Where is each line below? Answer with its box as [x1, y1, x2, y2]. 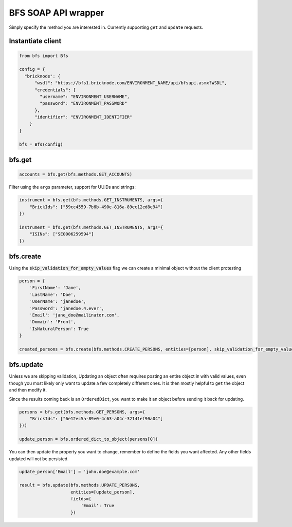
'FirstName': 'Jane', [29, 285, 81, 291]
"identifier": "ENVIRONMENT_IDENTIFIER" [35, 115, 132, 120]
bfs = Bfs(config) [19, 141, 63, 147]
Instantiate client [9, 37, 62, 45]
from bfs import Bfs [19, 53, 68, 59]
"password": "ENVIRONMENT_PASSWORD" [39, 100, 128, 106]
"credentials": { [35, 87, 76, 93]
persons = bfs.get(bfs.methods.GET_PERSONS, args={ [19, 409, 146, 414]
